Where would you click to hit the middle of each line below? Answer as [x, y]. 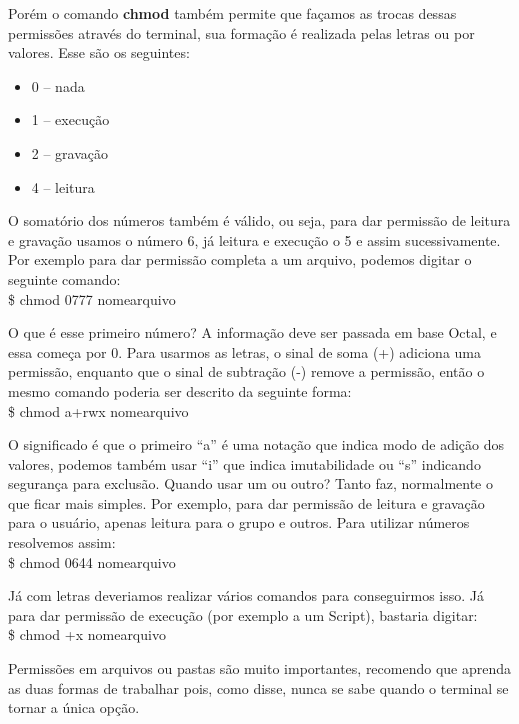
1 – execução [70, 119]
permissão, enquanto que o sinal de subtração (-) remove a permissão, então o [246, 371]
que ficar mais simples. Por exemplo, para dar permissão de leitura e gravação [246, 502]
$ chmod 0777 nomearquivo [92, 298]
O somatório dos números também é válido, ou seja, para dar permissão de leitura [259, 220]
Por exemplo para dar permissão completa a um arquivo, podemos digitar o [240, 259]
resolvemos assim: [62, 542]
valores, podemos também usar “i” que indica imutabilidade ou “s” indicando [244, 463]
